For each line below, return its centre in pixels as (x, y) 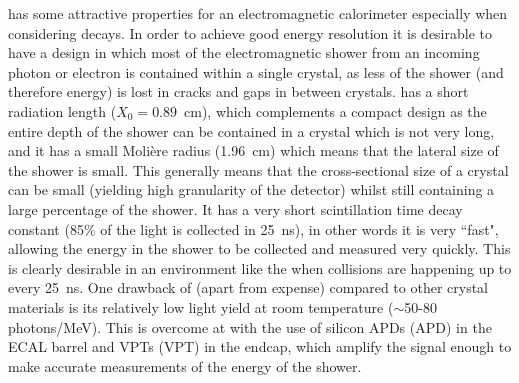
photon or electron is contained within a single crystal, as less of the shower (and (256, 71)
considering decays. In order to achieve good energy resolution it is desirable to (250, 32)
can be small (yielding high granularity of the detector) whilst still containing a (251, 189)
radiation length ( (62, 110)
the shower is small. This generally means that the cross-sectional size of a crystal (258, 169)
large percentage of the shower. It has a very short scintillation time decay (235, 208)
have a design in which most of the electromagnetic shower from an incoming (244, 52)
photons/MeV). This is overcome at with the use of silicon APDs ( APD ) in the (250, 326)
